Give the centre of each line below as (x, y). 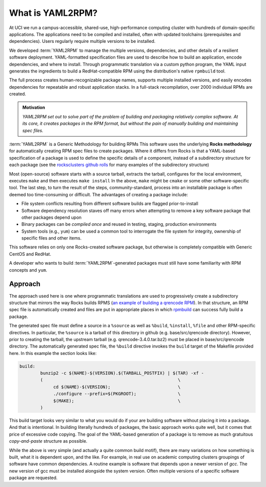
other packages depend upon (51, 217)
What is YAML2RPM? (53, 13)
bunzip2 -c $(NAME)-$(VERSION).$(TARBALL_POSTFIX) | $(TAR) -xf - (122, 373)
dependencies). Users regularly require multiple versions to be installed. (82, 41)
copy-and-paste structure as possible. (48, 441)
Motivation (34, 107)
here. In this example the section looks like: (53, 353)
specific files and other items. (51, 238)
